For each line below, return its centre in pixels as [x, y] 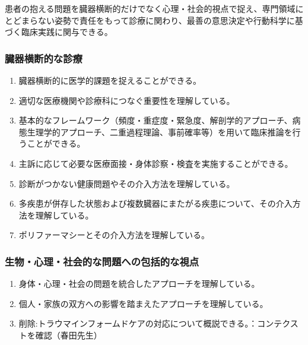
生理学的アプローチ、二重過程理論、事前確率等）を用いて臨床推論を [160, 132]
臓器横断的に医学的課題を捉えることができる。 [110, 80]
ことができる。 [56, 143]
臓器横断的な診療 [44, 58]
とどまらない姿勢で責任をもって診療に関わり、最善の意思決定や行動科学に [150, 20]
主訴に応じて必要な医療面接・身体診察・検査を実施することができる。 [156, 163]
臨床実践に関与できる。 [67, 32]
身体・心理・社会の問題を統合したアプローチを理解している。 [139, 284]
